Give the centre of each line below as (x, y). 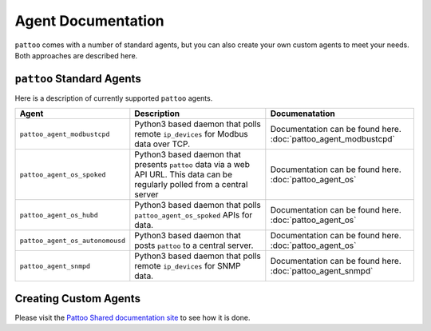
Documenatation (302, 114)
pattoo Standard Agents (78, 79)
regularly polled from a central (191, 185)
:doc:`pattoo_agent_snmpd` (322, 271)
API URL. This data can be (184, 174)
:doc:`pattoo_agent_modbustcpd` (332, 139)
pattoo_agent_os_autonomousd (73, 240)
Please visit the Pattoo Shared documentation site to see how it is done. (132, 317)
